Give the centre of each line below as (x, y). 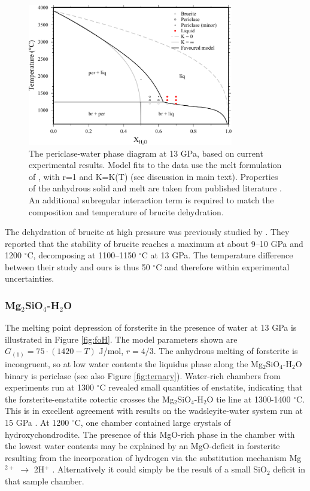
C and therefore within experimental (223, 266)
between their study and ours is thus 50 (77, 266)
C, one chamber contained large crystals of (153, 422)
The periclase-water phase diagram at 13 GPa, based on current (146, 153)
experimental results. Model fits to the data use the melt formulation (155, 165)
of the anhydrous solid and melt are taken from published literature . (155, 188)
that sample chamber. (45, 481)
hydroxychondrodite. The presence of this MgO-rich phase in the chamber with (150, 434)
